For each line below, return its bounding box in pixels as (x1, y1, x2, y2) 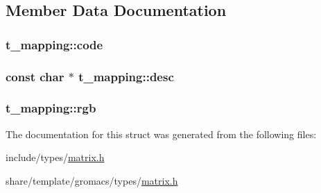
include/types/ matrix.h (6, 150, 105, 165)
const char (6, 67, 64, 85)
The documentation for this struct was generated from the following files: (6, 126, 317, 141)
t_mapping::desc (78, 67, 174, 85)
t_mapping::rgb (6, 99, 96, 117)
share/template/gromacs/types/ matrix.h (6, 173, 178, 187)
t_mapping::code (6, 35, 103, 53)
